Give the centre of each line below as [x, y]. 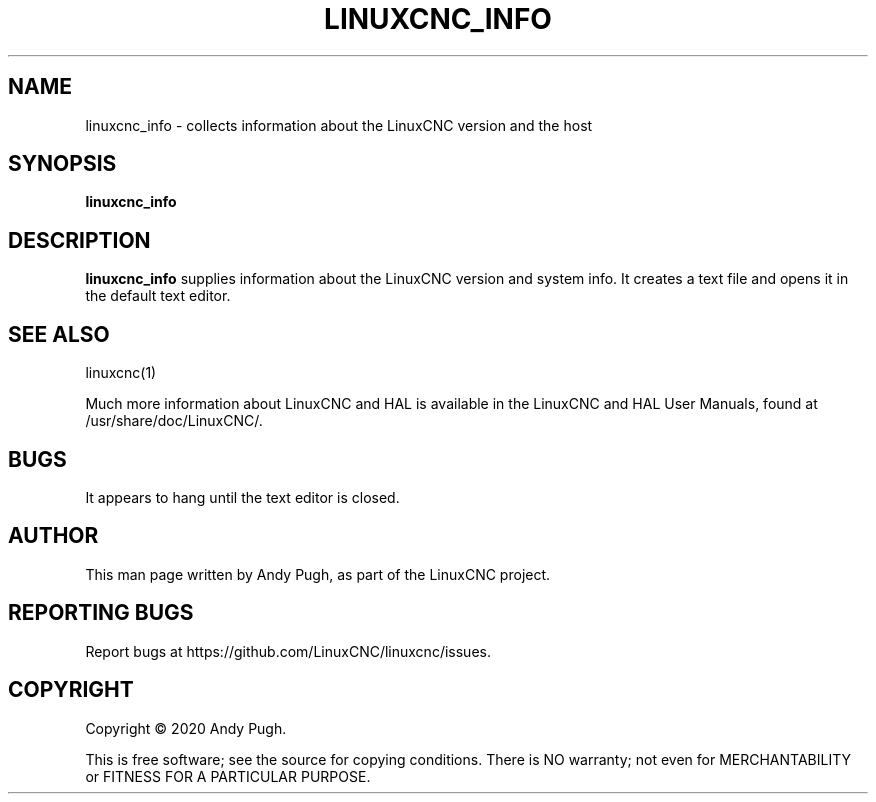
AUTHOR [53, 536]
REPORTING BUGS [101, 613]
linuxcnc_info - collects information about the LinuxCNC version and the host [339, 125]
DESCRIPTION [79, 240]
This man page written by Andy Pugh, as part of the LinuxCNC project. [318, 574]
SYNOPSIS [62, 164]
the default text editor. [158, 296]
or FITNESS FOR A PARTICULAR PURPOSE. [228, 776]
